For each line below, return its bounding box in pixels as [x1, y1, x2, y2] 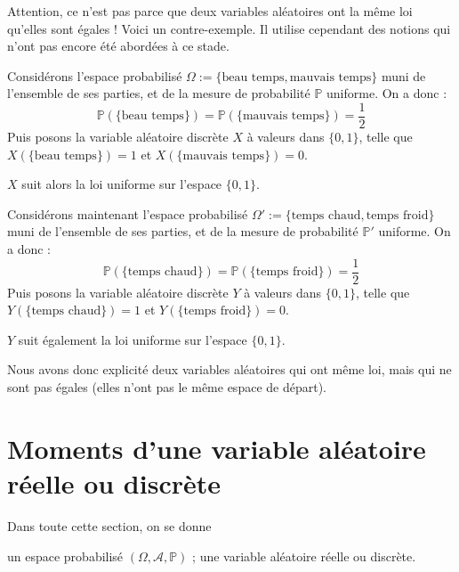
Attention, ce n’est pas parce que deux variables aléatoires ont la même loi [7, 2, 413, 20]
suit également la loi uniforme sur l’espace [18, 330, 247, 348]
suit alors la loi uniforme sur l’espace [21, 175, 222, 193]
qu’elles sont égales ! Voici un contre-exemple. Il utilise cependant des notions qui [7, 19, 451, 37]
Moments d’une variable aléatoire [7, 429, 426, 466]
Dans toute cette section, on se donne [7, 516, 212, 535]
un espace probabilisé [7, 546, 124, 565]
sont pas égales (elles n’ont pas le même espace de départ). [7, 378, 326, 396]
